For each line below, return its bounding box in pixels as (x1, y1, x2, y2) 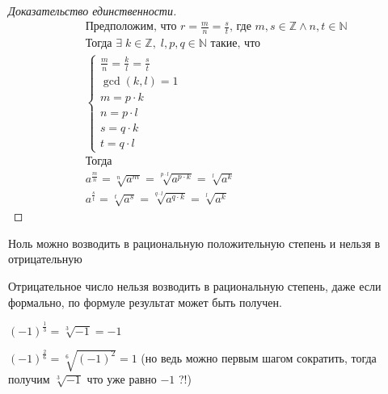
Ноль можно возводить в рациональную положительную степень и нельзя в (8, 234, 381, 251)
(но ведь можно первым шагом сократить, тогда (141, 349, 377, 366)
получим (8, 371, 50, 388)
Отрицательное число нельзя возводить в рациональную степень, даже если (8, 278, 382, 295)
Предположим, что (85, 21, 177, 33)
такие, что (210, 37, 261, 49)
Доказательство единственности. (8, 2, 177, 19)
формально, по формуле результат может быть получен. (8, 293, 282, 310)
